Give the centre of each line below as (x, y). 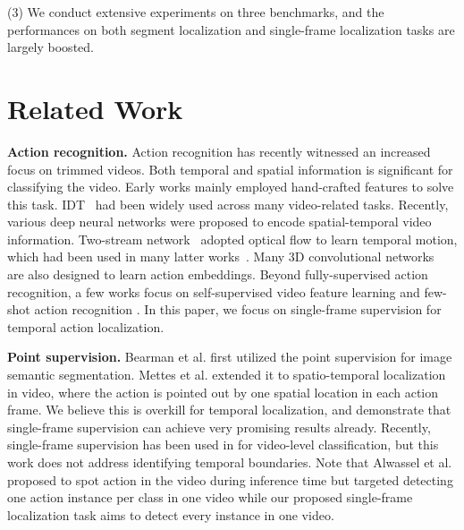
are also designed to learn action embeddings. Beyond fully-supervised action (218, 274)
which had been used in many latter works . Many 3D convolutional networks (221, 256)
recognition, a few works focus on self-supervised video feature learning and (214, 291)
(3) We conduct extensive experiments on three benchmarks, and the (196, 12)
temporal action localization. (86, 326)
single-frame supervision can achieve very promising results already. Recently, (219, 427)
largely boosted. (51, 47)
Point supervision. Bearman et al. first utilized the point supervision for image (230, 357)
